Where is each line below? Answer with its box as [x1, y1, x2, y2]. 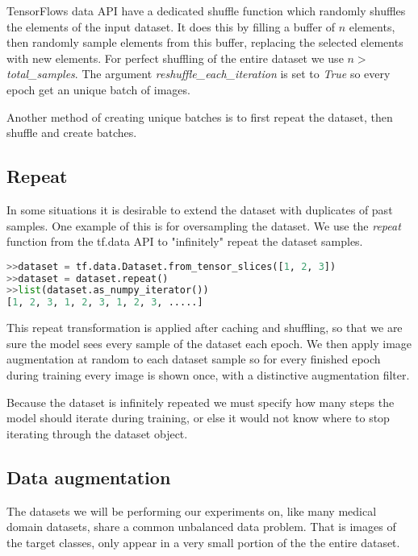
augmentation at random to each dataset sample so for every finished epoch [6, 351, 381, 367]
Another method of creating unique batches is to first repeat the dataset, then [6, 108, 393, 125]
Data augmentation [6, 464, 171, 489]
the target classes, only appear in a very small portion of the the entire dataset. [6, 533, 400, 550]
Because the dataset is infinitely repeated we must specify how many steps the [6, 393, 395, 410]
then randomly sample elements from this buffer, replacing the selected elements [6, 34, 403, 51]
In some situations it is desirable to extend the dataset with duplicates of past [6, 201, 393, 218]
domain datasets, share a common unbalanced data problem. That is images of [6, 518, 396, 535]
